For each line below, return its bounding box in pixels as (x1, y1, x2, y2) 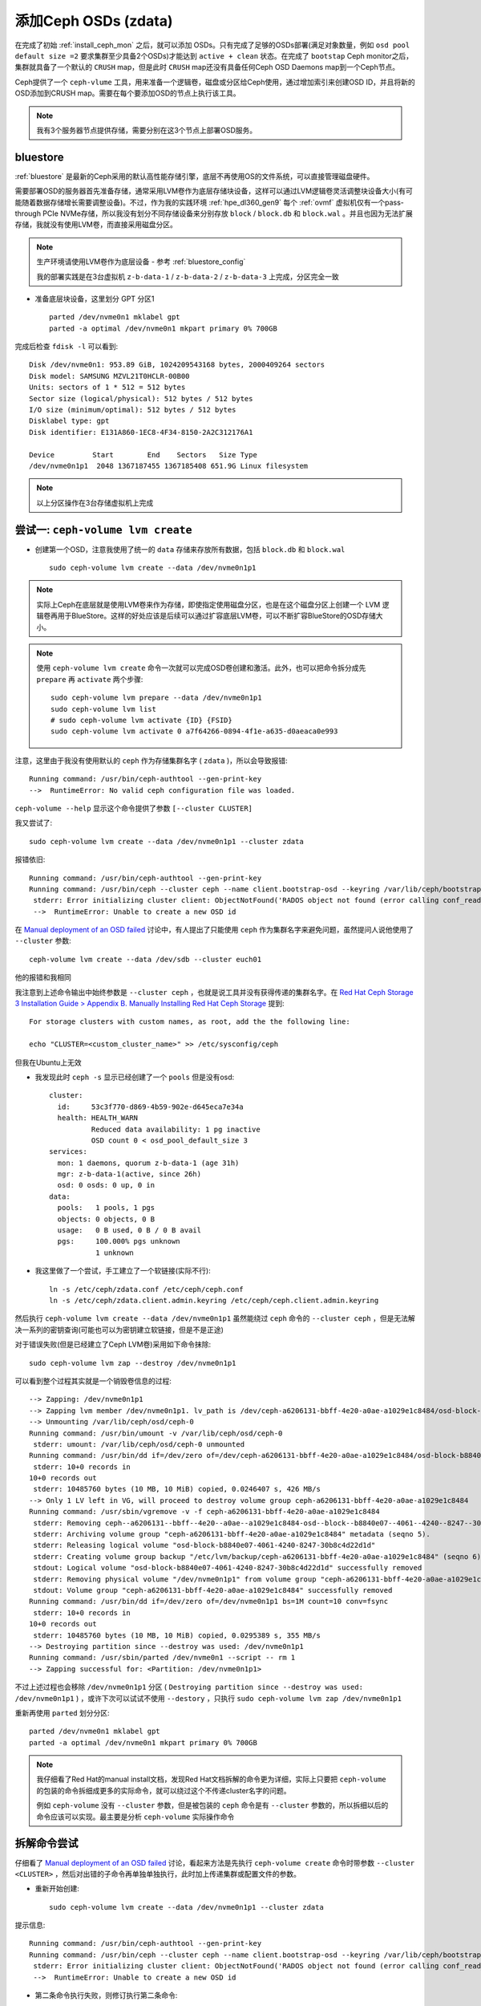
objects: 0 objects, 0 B (57, 1214, 156, 1224)
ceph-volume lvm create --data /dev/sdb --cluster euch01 (29, 955, 262, 964)
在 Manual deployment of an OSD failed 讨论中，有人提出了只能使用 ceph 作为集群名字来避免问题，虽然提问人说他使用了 (14, 925, 414, 935)
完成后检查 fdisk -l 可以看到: (14, 342, 119, 351)
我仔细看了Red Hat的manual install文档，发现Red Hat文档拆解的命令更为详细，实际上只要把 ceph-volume (36, 1774, 386, 1785)
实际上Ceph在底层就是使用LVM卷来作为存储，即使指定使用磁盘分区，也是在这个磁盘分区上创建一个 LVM (36, 599, 381, 609)
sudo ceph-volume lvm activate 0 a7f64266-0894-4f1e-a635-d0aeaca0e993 (51, 727, 338, 736)
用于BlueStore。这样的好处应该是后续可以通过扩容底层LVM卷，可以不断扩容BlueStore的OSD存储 (57, 611, 377, 621)
